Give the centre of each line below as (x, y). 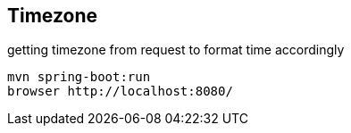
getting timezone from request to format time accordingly (176, 50)
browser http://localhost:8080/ (120, 91)
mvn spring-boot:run (79, 77)
